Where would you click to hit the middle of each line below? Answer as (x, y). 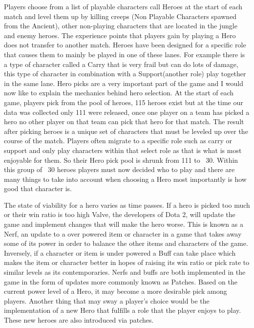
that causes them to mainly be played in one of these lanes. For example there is (125, 54)
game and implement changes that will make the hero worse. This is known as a (124, 224)
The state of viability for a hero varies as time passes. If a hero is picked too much (127, 205)
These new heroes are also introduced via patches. (79, 320)
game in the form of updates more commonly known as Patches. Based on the (121, 281)
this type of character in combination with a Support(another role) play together (125, 74)
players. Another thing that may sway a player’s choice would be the (107, 300)
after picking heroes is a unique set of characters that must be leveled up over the (126, 131)
